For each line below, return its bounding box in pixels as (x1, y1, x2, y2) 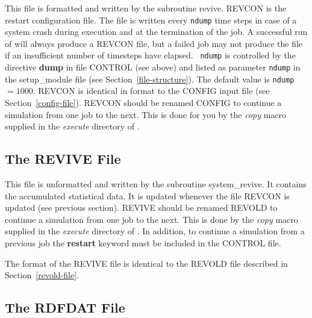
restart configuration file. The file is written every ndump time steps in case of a (5, 13, 297, 26)
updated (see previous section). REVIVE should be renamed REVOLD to (5, 201, 278, 214)
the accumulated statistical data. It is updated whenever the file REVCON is (5, 189, 290, 202)
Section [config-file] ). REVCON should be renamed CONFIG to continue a (5, 96, 282, 108)
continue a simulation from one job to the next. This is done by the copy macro (5, 213, 298, 225)
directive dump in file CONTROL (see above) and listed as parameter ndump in (5, 61, 301, 73)
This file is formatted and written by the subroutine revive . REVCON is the (5, 2, 287, 14)
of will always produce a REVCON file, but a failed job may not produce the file (5, 37, 303, 49)
